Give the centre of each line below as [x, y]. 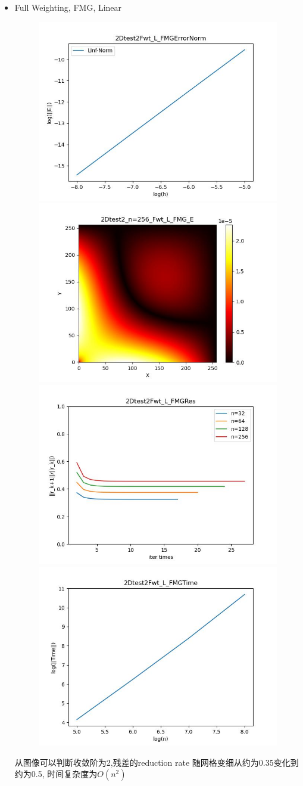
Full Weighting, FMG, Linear [68, 7]
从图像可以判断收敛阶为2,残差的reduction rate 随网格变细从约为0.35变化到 [157, 762]
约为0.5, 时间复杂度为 [56, 774]
